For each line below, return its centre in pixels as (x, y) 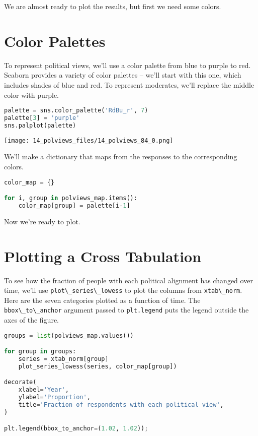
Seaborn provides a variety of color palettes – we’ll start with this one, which (123, 75)
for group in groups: (40, 352)
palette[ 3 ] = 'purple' (42, 118)
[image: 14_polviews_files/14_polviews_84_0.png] (89, 140)
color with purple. (31, 95)
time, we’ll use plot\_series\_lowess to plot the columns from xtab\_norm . (123, 290)
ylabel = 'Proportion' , (54, 397)
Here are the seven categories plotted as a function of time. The (102, 300)
